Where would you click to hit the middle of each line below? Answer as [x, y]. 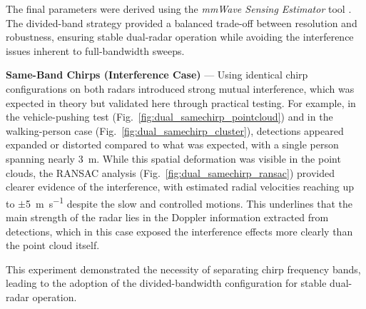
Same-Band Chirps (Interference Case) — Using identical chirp [157, 75]
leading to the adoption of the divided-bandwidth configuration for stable [166, 283]
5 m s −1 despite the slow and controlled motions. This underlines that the [189, 202]
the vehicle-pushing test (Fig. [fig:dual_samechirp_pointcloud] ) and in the [169, 117]
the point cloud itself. [53, 245]
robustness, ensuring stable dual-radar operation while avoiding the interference [180, 37]
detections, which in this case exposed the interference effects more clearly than [179, 231]
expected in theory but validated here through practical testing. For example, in [181, 102]
